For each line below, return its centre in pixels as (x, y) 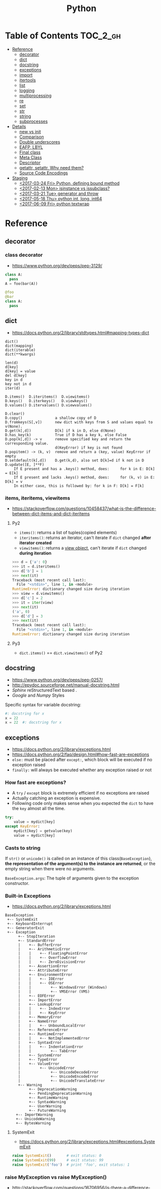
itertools (28, 80)
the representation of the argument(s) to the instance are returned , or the (80, 863)
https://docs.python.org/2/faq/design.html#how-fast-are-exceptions (80, 754)
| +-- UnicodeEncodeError (58, 1077)
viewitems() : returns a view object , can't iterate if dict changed (83, 548)
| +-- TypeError (37, 1060)
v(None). (14, 426)
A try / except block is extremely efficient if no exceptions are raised (80, 793)
